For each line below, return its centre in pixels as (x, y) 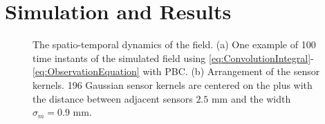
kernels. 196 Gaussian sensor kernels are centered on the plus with (173, 84)
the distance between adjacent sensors (113, 98)
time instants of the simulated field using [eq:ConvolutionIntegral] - (173, 58)
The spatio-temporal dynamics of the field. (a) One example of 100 (174, 44)
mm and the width (251, 98)
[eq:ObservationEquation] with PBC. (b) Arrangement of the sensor (176, 71)
